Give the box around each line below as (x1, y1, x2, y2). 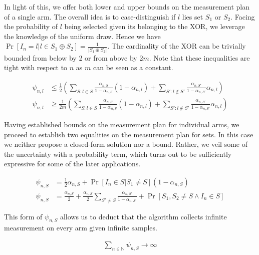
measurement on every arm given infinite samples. (4, 222, 157, 233)
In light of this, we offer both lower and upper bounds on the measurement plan (4, 2, 250, 12)
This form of (4, 211, 43, 221)
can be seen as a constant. (93, 62, 173, 73)
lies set (182, 11, 203, 22)
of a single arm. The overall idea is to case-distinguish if (4, 11, 176, 22)
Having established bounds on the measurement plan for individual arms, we (4, 119, 239, 129)
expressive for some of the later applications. (4, 158, 141, 169)
